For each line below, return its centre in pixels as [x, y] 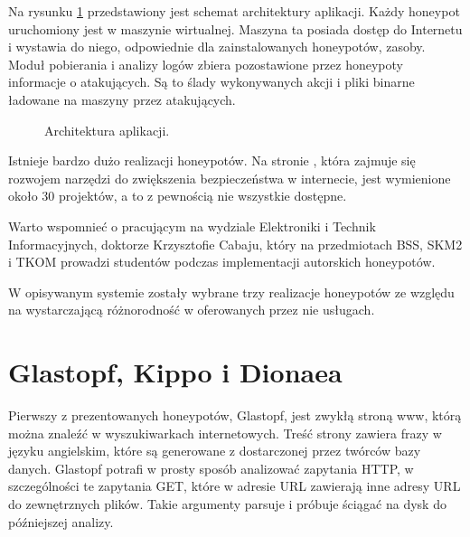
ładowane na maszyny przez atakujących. [122, 99]
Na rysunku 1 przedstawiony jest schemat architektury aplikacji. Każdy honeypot [234, 11]
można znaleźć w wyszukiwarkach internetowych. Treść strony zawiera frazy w [225, 433]
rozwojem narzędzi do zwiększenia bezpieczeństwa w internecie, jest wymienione [230, 178]
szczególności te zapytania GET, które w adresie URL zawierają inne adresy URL [235, 486]
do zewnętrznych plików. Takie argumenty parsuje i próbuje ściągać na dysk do [227, 504]
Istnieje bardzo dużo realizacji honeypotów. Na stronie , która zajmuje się [212, 160]
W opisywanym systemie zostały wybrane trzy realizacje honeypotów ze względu [231, 292]
